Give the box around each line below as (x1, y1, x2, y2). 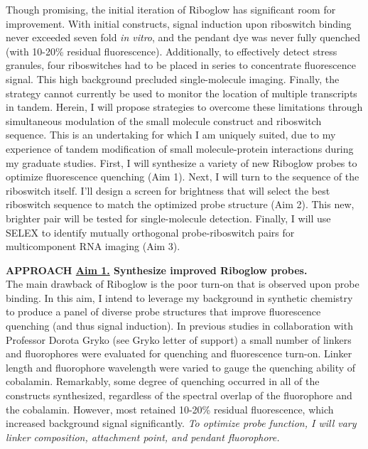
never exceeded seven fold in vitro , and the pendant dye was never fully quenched (6, 30, 360, 45)
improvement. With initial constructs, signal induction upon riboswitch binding (6, 16, 352, 31)
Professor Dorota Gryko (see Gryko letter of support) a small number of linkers (6, 332, 352, 347)
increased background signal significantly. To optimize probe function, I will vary (6, 416, 357, 431)
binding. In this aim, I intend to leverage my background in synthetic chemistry (6, 290, 353, 305)
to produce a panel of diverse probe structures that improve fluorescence (6, 304, 321, 319)
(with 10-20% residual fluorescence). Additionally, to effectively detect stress (6, 43, 337, 58)
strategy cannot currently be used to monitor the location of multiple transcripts (6, 85, 357, 100)
